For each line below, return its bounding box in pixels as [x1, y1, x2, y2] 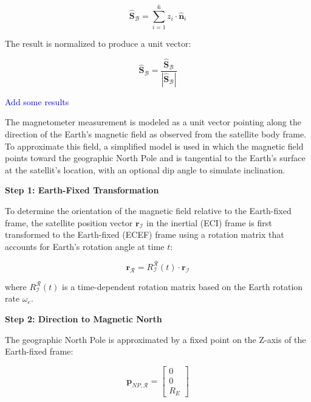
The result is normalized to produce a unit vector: [5, 37, 191, 50]
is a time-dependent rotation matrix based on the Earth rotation [62, 280, 303, 293]
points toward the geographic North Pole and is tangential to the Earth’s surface [5, 151, 306, 164]
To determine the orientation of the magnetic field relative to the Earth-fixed [5, 204, 292, 217]
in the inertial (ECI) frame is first [146, 216, 272, 229]
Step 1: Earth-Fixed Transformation [5, 184, 159, 196]
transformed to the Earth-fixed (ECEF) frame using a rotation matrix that [5, 228, 284, 241]
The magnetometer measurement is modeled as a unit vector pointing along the [5, 116, 301, 128]
